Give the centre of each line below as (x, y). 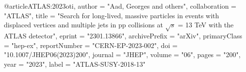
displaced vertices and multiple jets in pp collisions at (83, 25)
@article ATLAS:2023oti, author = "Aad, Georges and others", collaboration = (120, 6)
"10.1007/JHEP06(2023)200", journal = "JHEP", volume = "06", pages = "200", (122, 54)
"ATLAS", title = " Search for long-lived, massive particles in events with (112, 15)
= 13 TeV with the (206, 25)
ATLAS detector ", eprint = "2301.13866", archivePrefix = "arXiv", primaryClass (123, 35)
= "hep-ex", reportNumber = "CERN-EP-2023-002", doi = (91, 45)
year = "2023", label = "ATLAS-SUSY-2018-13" (75, 64)
